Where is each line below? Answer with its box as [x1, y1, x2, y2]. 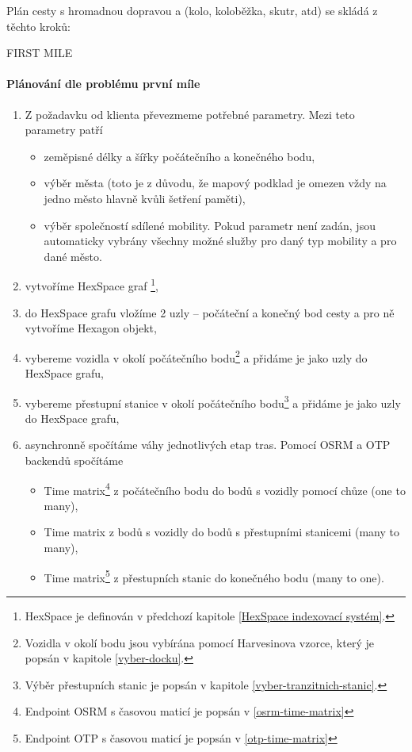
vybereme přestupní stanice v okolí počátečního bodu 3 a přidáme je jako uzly [25, 392, 401, 411]
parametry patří [25, 121, 103, 138]
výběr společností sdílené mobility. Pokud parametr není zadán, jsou [44, 217, 376, 233]
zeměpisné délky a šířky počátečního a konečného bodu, [44, 148, 315, 164]
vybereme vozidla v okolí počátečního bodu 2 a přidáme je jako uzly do [25, 347, 368, 366]
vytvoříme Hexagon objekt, [25, 320, 157, 336]
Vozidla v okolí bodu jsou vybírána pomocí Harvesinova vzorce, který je [25, 634, 374, 650]
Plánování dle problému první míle [6, 75, 200, 92]
